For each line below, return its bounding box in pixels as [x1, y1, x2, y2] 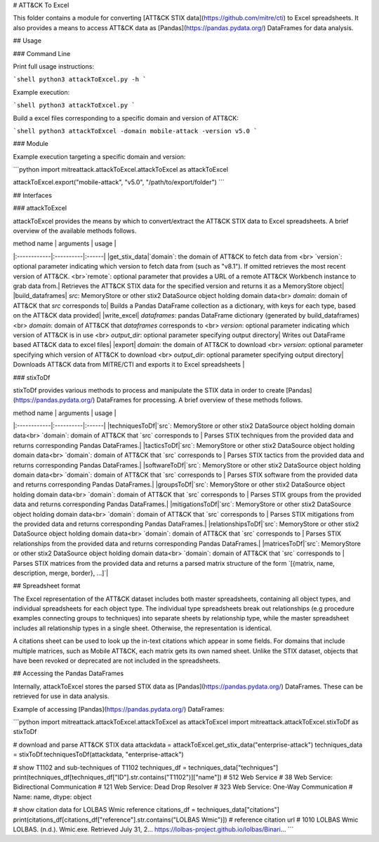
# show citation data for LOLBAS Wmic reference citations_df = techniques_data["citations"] [13, 806, 280, 814]
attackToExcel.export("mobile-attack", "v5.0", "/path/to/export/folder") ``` [13, 178, 225, 186]
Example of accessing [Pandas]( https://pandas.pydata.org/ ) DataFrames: [13, 705, 225, 713]
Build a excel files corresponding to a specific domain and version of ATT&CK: [13, 114, 239, 122]
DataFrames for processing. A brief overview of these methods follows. [96, 396, 303, 405]
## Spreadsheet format [13, 582, 81, 590]
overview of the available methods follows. [13, 226, 137, 235]
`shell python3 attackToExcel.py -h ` [13, 76, 147, 83]
